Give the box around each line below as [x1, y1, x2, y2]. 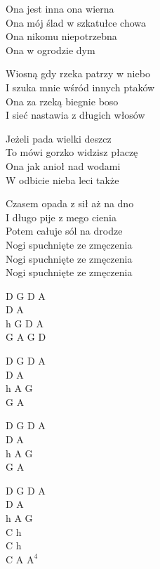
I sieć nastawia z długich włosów [6, 107, 145, 122]
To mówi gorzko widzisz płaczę [6, 145, 138, 159]
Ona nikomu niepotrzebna [6, 29, 117, 44]
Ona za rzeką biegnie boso [6, 93, 119, 108]
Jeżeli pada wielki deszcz [6, 131, 112, 145]
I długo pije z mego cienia [6, 209, 116, 224]
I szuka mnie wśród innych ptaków [6, 79, 155, 94]
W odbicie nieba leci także [6, 172, 119, 187]
